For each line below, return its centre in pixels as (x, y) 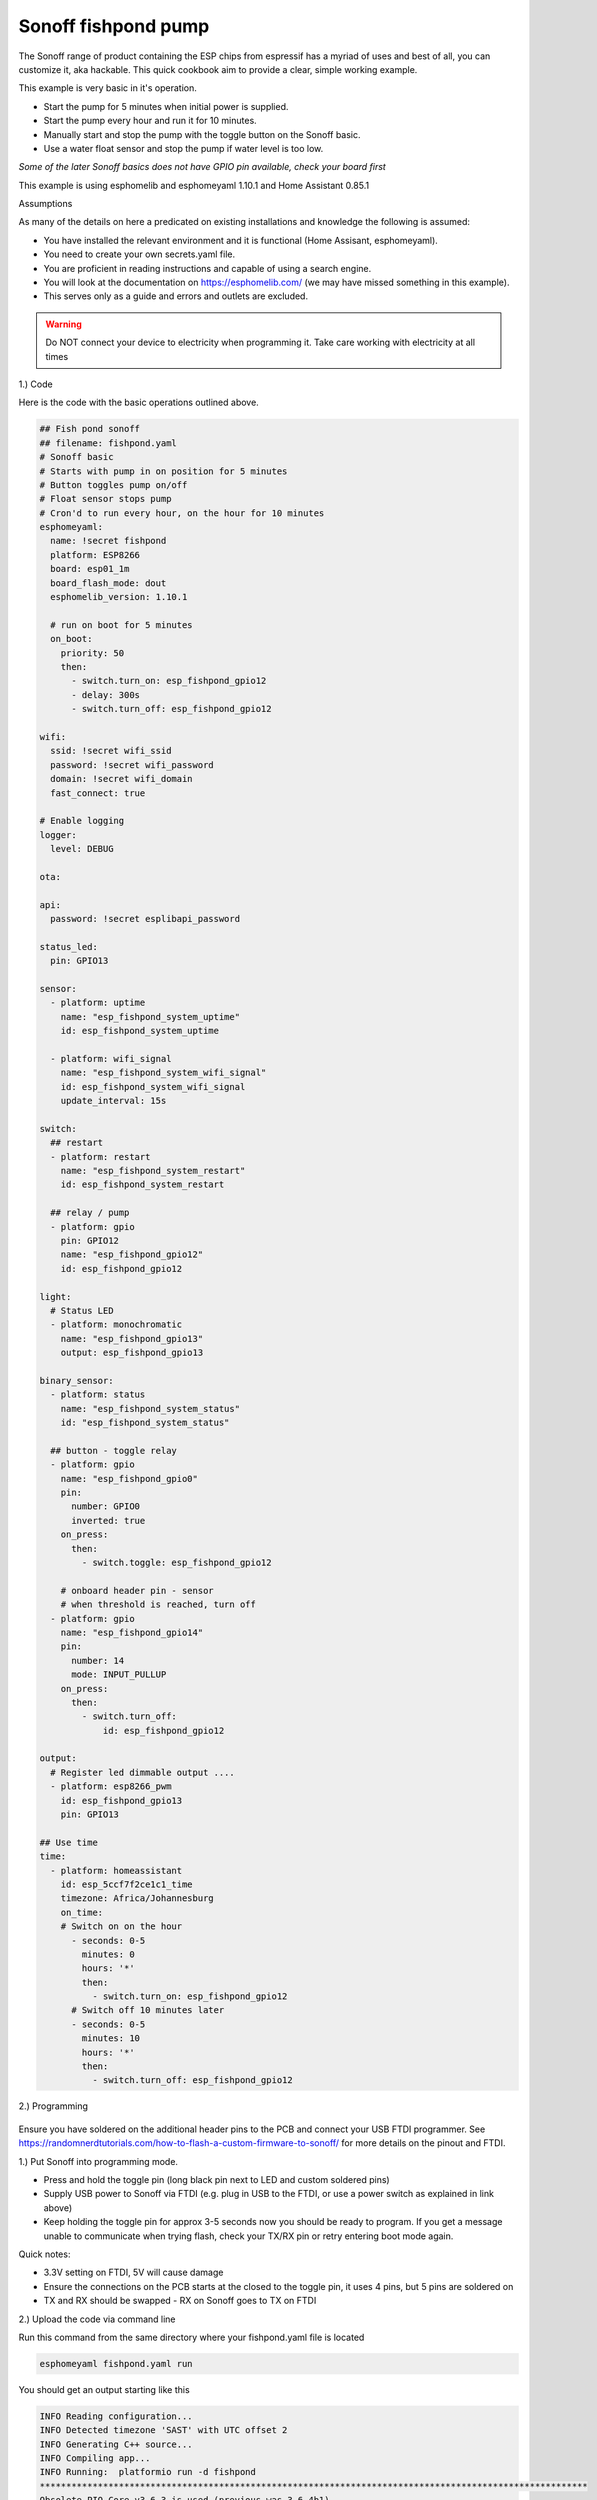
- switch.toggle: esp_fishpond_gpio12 (176, 1562)
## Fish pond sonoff (89, 429)
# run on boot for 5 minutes (122, 624)
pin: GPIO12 (90, 1240)
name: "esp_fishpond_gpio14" (132, 1632)
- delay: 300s (105, 694)
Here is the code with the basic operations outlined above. (138, 402)
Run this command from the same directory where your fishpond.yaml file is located (191, 2337)
